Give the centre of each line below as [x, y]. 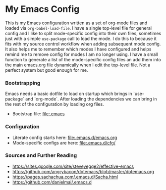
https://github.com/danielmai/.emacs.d [52, 182]
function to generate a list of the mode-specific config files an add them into [83, 59]
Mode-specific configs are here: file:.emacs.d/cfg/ [64, 142]
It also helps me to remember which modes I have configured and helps [78, 49]
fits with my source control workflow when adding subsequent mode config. [83, 44]
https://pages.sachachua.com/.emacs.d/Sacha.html [65, 177]
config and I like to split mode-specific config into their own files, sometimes [83, 33]
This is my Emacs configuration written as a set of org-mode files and [76, 23]
